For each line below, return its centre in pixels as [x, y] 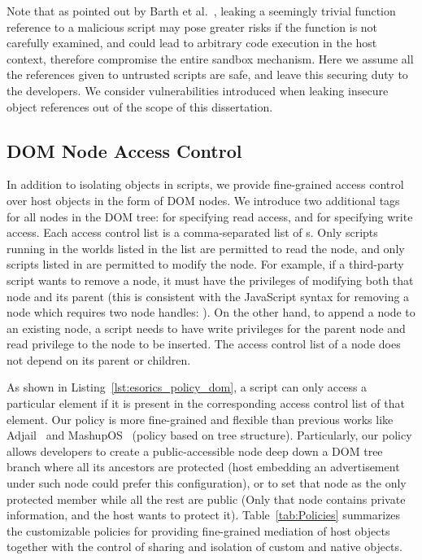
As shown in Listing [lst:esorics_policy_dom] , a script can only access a [187, 387]
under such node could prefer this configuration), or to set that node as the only [207, 483]
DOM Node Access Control [124, 150]
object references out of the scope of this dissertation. [140, 106]
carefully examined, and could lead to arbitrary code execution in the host [192, 43]
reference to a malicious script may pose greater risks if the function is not [192, 26]
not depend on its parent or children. [99, 359]
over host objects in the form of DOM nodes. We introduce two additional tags [203, 200]
